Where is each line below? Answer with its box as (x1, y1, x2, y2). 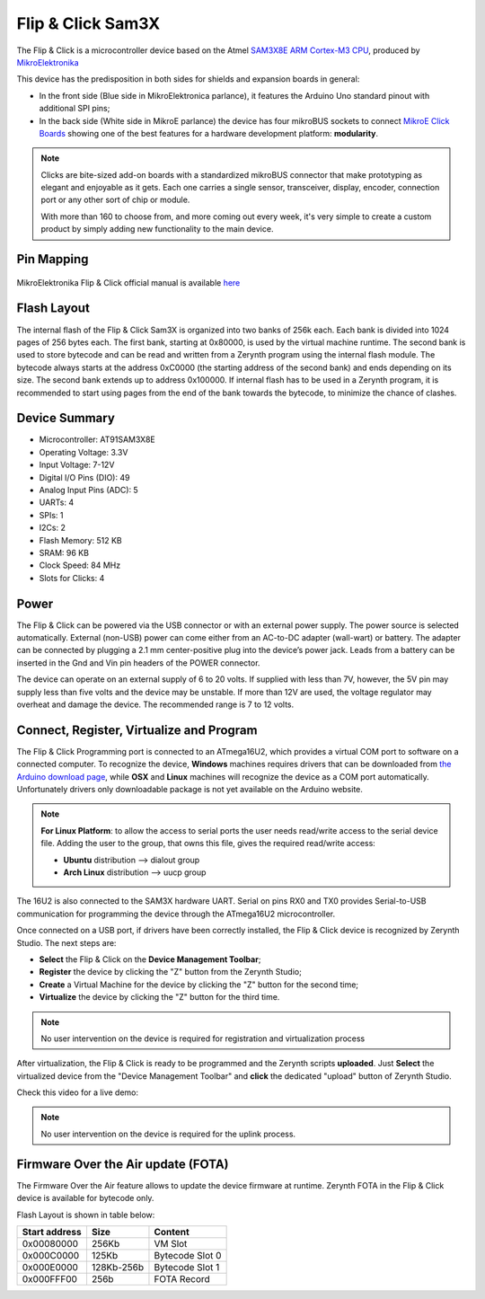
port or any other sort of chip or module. (40, 194, 190, 206)
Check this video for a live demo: (16, 1087, 139, 1098)
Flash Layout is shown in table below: (16, 1209, 155, 1220)
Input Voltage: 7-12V (39, 459, 115, 471)
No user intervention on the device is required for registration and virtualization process (40, 1033, 366, 1044)
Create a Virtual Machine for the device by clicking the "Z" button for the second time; (39, 979, 359, 990)
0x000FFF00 (22, 1272, 78, 1285)
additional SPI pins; (39, 103, 110, 114)
